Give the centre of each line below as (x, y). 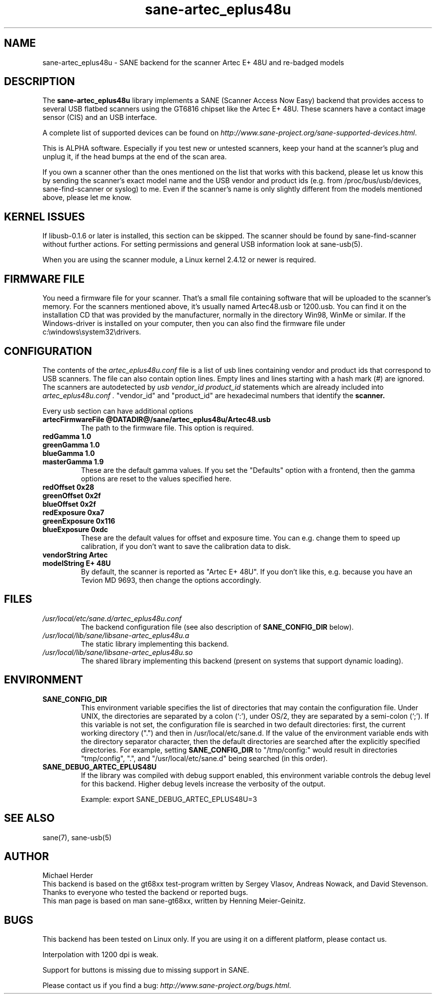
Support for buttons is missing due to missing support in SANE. (146, 970)
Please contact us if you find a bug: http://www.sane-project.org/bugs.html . (167, 986)
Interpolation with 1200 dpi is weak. (101, 955)
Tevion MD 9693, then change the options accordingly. (171, 580)
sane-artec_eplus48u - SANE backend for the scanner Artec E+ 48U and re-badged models (193, 62)
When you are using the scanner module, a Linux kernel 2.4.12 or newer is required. (179, 260)
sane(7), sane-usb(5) (77, 837)
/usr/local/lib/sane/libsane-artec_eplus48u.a (116, 635)
